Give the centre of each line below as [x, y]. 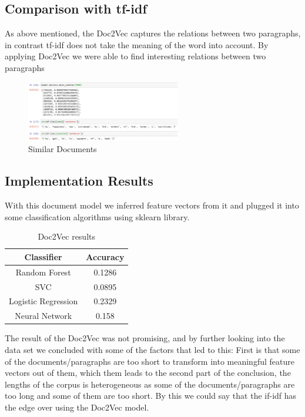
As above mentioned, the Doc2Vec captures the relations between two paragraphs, [153, 33]
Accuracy [105, 256]
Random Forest [43, 272]
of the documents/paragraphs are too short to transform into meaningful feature [150, 361]
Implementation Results [79, 181]
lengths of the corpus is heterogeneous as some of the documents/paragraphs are [150, 384]
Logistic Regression [43, 301]
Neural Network [43, 316]
